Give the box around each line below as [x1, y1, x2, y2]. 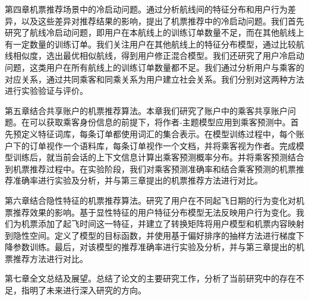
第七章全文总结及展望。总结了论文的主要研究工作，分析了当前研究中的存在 [5, 272, 296, 285]
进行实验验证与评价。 [5, 84, 88, 97]
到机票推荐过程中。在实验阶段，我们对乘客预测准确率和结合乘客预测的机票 [5, 162, 296, 175]
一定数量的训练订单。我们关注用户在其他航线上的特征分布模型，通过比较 [12, 37, 296, 50]
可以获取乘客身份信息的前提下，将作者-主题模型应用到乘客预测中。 [29, 116, 291, 128]
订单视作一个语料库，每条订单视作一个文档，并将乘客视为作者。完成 [29, 139, 296, 151]
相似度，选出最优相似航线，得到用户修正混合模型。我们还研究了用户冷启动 [12, 49, 304, 62]
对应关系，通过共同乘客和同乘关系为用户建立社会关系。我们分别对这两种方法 [5, 72, 304, 85]
